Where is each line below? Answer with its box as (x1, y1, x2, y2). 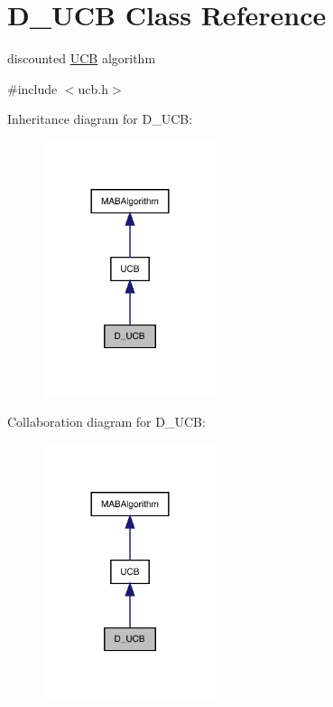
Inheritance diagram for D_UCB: (7, 109, 193, 128)
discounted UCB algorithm (7, 49, 156, 68)
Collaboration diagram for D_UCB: (7, 412, 206, 431)
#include (7, 79, 58, 98)
